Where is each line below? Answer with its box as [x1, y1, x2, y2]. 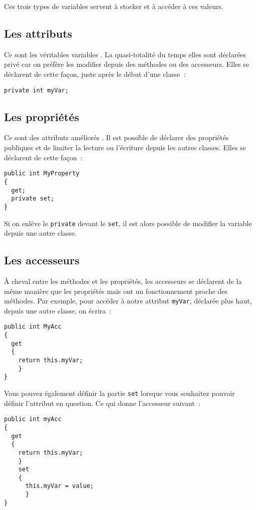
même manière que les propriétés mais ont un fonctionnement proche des [4, 285, 228, 296]
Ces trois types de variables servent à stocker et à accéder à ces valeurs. [4, 1, 223, 11]
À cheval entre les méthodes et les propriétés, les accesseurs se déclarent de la [4, 275, 242, 286]
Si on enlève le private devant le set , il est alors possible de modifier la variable [4, 218, 252, 228]
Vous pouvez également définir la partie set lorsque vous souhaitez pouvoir [4, 387, 235, 398]
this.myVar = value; [25, 482, 94, 490]
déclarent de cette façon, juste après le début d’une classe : [4, 68, 186, 79]
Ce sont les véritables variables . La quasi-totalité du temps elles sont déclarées [4, 49, 246, 59]
